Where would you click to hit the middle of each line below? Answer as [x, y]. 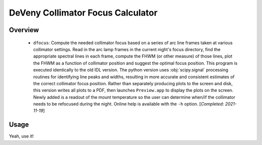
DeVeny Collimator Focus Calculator [83, 13]
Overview [24, 30]
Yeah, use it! [21, 136]
